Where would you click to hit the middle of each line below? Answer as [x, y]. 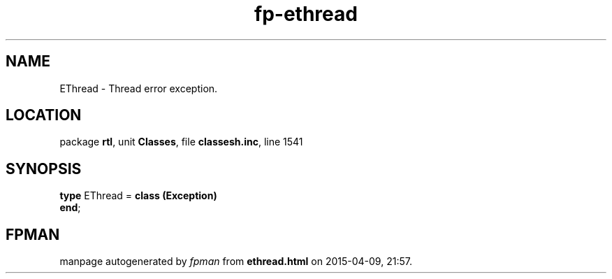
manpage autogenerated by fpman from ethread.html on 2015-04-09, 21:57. [236, 262]
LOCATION [44, 115]
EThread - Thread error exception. [139, 88]
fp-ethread [306, 14]
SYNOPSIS [44, 169]
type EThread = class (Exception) [138, 196]
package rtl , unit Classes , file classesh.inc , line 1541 [181, 142]
